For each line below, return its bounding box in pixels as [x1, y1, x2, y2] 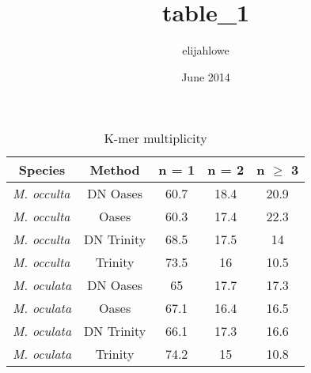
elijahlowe [182, 42, 229, 58]
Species [18, 160, 66, 179]
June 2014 [181, 68, 230, 85]
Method [89, 160, 140, 179]
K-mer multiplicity [104, 129, 207, 148]
